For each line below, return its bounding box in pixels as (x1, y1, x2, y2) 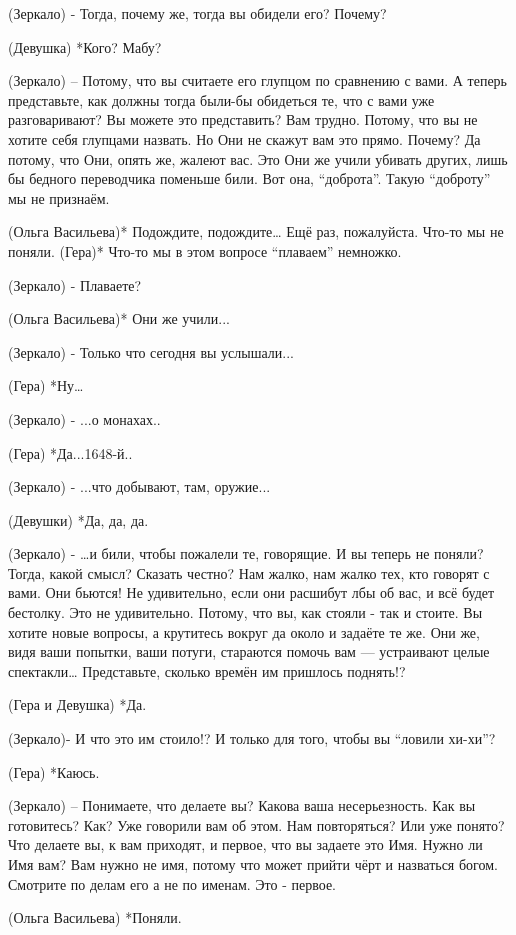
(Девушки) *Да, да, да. (8, 509, 149, 530)
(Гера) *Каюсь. (8, 761, 100, 782)
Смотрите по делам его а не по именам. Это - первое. (8, 873, 337, 894)
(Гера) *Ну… (8, 375, 84, 396)
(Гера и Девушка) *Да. (8, 694, 147, 715)
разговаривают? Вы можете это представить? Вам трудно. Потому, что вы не (8, 109, 478, 130)
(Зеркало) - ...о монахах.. (8, 408, 161, 429)
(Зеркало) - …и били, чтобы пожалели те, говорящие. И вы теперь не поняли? (8, 543, 484, 564)
